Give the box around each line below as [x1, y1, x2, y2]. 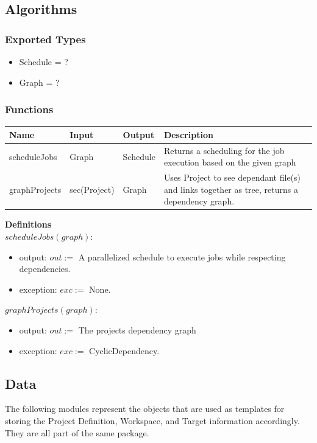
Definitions [5, 218, 52, 231]
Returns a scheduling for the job [163, 144, 285, 156]
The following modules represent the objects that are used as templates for [5, 402, 285, 415]
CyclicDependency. [89, 344, 160, 357]
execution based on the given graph [163, 156, 296, 169]
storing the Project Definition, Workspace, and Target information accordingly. [5, 414, 300, 427]
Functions [5, 102, 54, 117]
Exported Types [5, 31, 86, 46]
